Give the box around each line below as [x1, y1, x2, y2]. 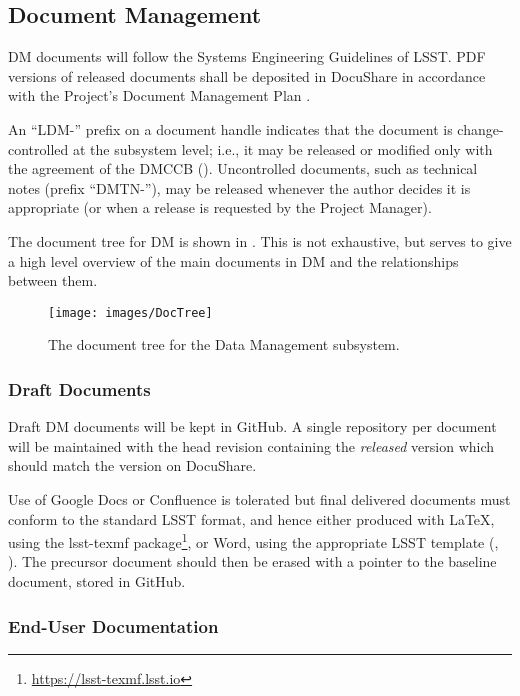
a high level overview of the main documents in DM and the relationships [8, 250, 459, 271]
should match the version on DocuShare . [8, 455, 257, 476]
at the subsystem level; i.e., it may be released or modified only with [72, 138, 493, 159]
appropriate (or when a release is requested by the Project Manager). [8, 197, 432, 218]
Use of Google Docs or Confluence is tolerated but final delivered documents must [8, 488, 511, 509]
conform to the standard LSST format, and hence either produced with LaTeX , [8, 508, 495, 529]
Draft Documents [8, 376, 151, 401]
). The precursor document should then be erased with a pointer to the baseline [8, 551, 497, 572]
